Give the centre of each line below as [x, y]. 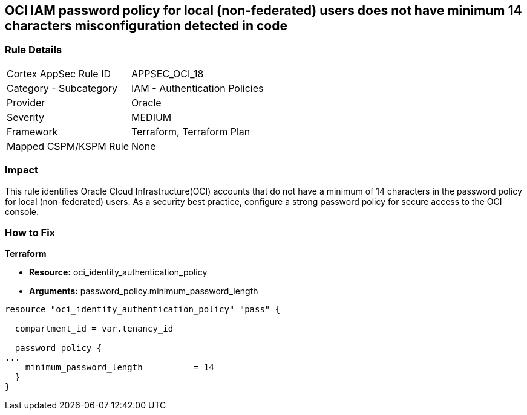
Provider [26, 102]
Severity [25, 117]
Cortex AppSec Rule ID [59, 73]
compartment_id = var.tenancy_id [94, 329]
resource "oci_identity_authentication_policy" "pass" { [143, 310]
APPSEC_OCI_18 [168, 73]
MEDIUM [152, 117]
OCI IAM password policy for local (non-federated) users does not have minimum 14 [263, 11]
